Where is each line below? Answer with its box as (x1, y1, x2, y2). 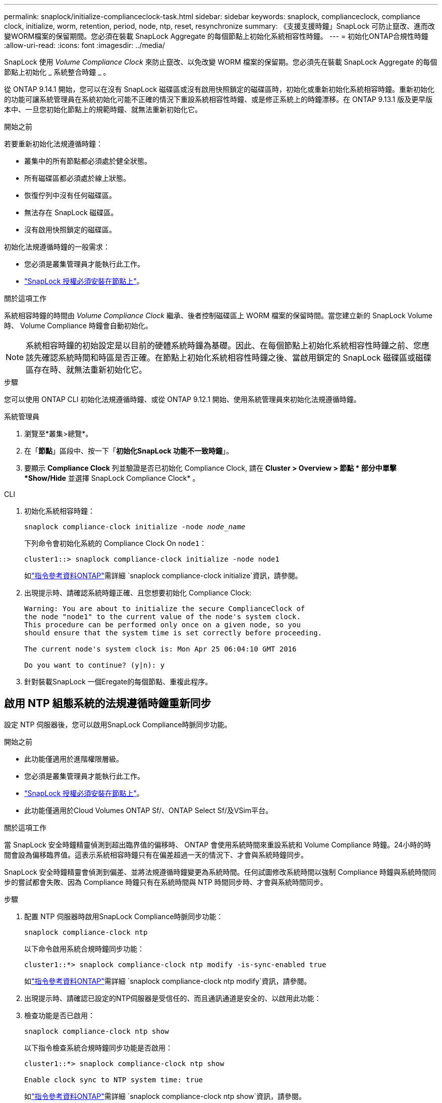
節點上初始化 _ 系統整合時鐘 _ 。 (4, 68, 111, 76)
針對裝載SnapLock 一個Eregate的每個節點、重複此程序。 (24, 677, 212, 686)
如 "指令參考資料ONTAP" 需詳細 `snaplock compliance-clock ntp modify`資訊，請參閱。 (24, 976, 311, 985)
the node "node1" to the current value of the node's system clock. (24, 613, 301, 621)
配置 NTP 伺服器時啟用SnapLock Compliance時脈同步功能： (24, 912, 224, 921)
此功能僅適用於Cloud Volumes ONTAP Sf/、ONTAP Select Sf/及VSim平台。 (24, 806, 272, 815)
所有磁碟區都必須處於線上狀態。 (24, 174, 130, 182)
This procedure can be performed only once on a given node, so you (24, 621, 301, 629)
